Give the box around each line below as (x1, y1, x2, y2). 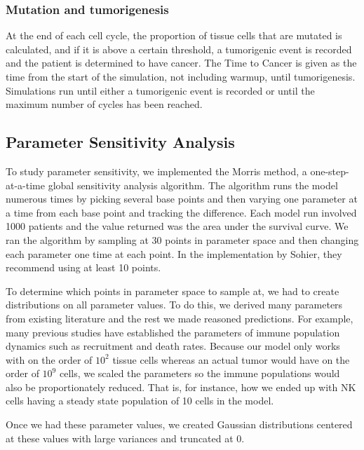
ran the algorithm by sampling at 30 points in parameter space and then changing (6, 232, 359, 247)
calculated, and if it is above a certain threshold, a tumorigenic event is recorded (6, 41, 352, 56)
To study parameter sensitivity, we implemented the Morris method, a (6, 163, 307, 178)
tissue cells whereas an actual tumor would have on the (112, 352, 350, 367)
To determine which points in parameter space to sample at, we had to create (6, 283, 339, 298)
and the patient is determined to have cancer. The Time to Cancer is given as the (6, 55, 357, 70)
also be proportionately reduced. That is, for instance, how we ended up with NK (6, 379, 356, 394)
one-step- (310, 163, 349, 178)
